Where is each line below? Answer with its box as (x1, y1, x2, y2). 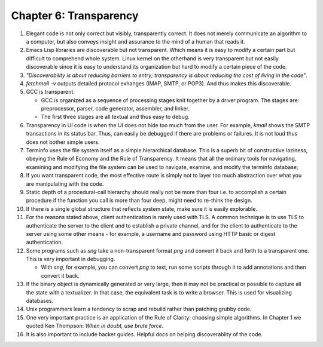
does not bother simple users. (26, 138, 100, 146)
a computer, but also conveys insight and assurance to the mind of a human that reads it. (26, 38, 245, 45)
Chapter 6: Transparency (11, 9, 139, 22)
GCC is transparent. (26, 88, 75, 96)
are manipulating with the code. (26, 180, 104, 188)
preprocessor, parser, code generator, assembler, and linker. (41, 105, 190, 112)
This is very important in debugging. (26, 256, 115, 263)
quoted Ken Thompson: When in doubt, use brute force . (26, 323, 164, 330)
